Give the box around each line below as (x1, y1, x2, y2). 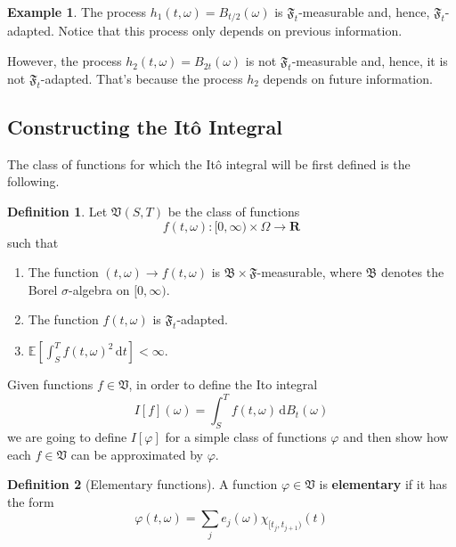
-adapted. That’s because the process (40, 69, 243, 87)
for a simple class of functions (165, 428, 327, 446)
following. (7, 172, 60, 191)
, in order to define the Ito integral (128, 375, 318, 394)
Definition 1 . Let (7, 202, 108, 221)
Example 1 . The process (7, 3, 146, 20)
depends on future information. (263, 69, 433, 87)
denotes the (381, 263, 444, 282)
